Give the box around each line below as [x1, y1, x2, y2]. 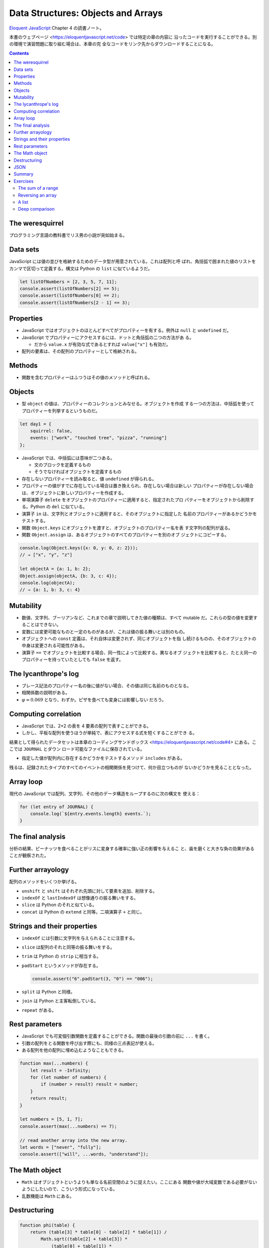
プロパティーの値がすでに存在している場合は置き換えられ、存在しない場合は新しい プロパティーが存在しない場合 [21, 483, 254, 489]
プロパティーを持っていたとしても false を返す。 [21, 656, 124, 662]
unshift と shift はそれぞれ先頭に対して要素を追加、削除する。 [21, 888, 157, 894]
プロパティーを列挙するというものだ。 [21, 407, 100, 414]
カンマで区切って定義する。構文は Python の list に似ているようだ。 [9, 265, 152, 272]
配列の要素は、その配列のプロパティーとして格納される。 [21, 348, 139, 354]
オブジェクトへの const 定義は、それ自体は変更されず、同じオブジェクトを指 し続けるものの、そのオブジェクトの [21, 635, 257, 641]
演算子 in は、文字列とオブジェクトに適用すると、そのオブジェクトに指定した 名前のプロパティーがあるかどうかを [21, 511, 258, 517]
